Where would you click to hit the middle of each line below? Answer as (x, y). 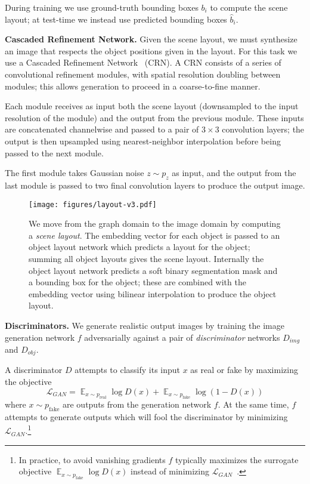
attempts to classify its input (128, 370)
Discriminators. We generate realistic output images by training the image (145, 325)
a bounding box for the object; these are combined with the (137, 282)
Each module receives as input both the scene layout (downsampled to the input (152, 106)
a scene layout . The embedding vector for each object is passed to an (154, 235)
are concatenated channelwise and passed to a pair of (102, 129)
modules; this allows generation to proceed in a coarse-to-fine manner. (133, 86)
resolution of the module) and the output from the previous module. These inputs (154, 117)
